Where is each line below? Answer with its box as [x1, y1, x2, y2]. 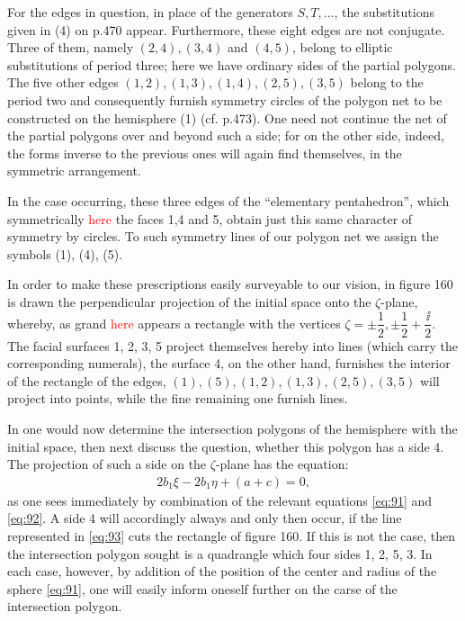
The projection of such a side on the [7, 454, 207, 473]
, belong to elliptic [291, 38, 393, 57]
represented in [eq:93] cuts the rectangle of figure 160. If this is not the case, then [7, 526, 455, 544]
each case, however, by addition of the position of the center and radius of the [7, 562, 437, 580]
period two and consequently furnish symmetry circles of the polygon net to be [7, 90, 443, 109]
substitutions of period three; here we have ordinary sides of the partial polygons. [7, 55, 456, 74]
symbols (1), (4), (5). [7, 244, 123, 263]
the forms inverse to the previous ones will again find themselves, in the [7, 143, 402, 162]
